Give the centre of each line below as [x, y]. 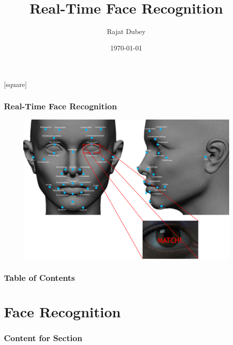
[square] [16, 84]
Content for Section [43, 338]
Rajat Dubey [126, 31]
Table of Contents [40, 278]
